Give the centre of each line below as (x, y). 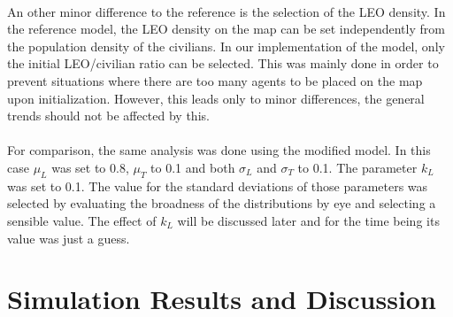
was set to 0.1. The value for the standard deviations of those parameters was (218, 186)
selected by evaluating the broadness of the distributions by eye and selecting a (222, 203)
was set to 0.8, (90, 167)
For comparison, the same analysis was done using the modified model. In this (219, 150)
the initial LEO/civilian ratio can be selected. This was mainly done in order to (223, 63)
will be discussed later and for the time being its (308, 220)
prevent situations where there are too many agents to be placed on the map (215, 80)
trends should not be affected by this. (108, 116)
